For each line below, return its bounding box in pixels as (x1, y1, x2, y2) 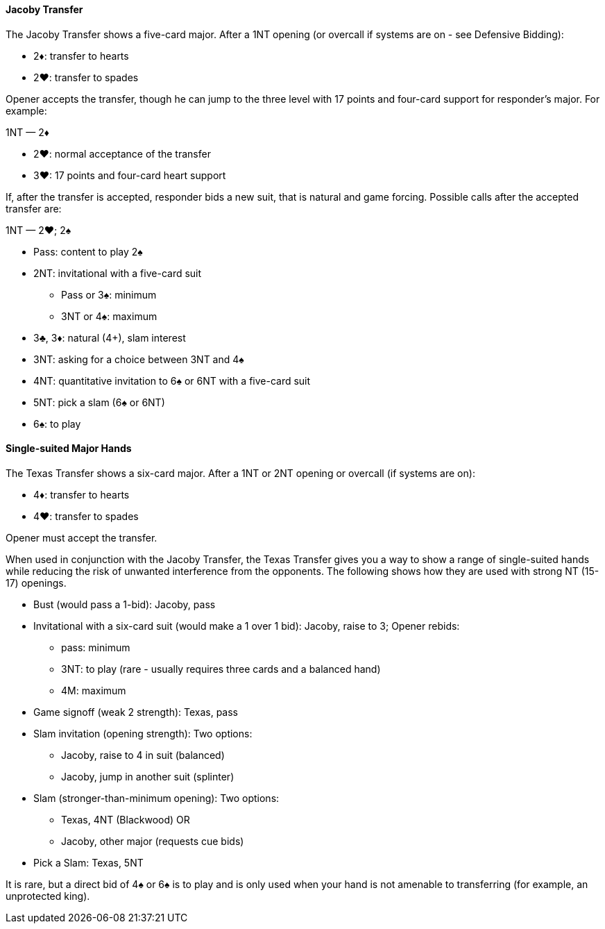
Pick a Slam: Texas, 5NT (33, 856, 144, 869)
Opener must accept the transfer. (6, 531, 157, 544)
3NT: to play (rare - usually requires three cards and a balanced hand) (61, 662, 381, 675)
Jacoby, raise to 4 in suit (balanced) (61, 748, 225, 761)
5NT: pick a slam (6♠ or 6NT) (33, 396, 165, 408)
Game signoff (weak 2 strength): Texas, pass (33, 705, 238, 718)
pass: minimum (61, 641, 130, 653)
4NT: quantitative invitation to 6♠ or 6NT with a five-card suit (33, 374, 311, 387)
